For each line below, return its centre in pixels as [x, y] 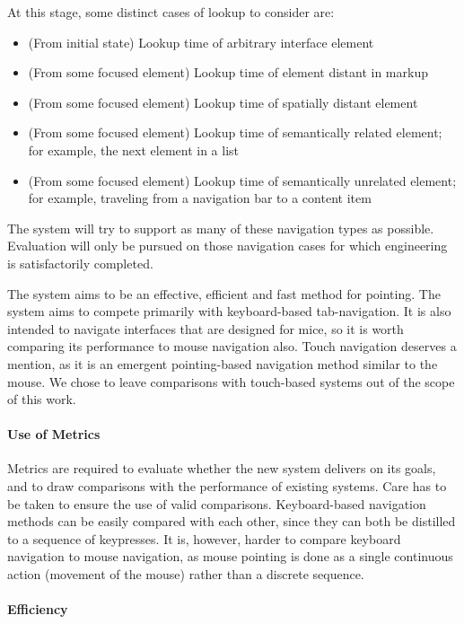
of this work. [42, 399]
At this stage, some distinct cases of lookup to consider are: [171, 12]
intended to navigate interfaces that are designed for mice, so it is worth [206, 328]
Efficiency [38, 609]
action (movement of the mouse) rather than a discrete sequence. [186, 574]
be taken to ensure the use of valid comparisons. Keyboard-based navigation [217, 503]
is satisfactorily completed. [80, 263]
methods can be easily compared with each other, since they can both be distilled [232, 521]
